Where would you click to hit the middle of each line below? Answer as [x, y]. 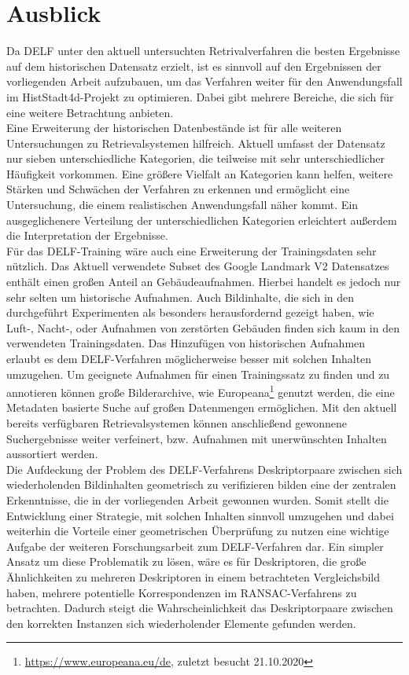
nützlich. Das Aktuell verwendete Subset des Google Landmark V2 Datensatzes [198, 266]
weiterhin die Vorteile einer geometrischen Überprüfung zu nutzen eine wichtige [198, 531]
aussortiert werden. [52, 454]
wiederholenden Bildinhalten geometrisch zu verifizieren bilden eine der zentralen [201, 484]
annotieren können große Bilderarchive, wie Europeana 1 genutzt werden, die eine [201, 391]
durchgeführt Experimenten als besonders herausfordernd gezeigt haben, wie [190, 312]
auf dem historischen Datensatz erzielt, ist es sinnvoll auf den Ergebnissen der [194, 66]
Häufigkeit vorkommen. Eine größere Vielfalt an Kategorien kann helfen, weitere [200, 173]
